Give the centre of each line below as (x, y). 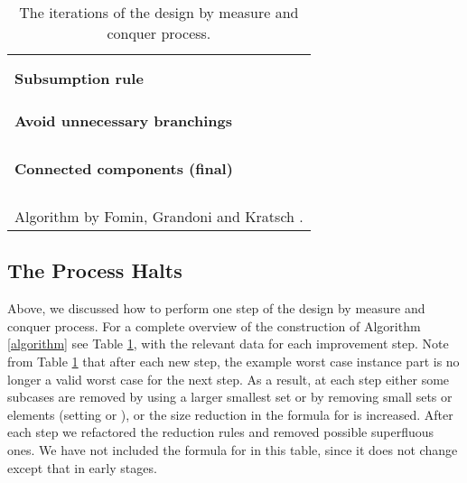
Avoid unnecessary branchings (123, 121)
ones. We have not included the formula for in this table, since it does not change (233, 449)
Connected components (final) (124, 168)
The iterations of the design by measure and (159, 12)
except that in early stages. (82, 467)
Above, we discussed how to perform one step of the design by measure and (216, 308)
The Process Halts (95, 270)
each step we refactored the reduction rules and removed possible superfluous (221, 432)
